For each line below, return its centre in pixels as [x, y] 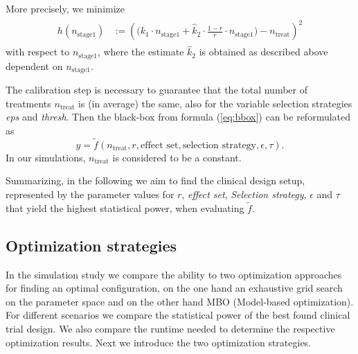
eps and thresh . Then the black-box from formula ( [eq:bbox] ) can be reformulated [178, 117]
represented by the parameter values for [90, 194]
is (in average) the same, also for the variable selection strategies [215, 103]
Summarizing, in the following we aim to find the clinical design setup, [155, 180]
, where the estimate [141, 52]
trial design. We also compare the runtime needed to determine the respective [170, 329]
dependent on [34, 65]
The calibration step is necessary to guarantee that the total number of [157, 90]
